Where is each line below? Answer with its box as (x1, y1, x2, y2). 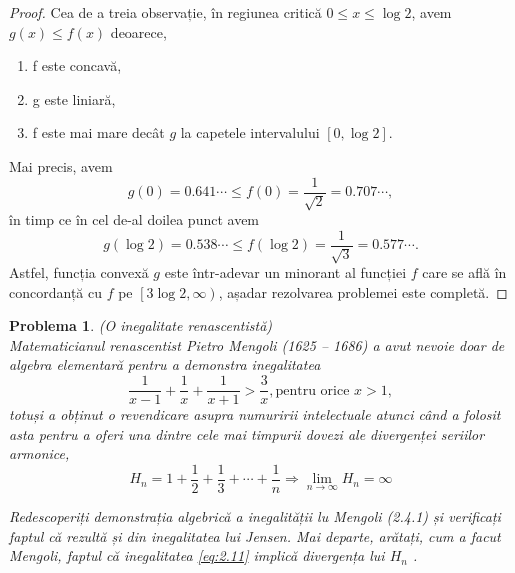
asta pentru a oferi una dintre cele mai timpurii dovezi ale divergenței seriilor (9, 423, 485, 444)
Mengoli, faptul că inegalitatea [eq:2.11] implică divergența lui (9, 545, 385, 566)
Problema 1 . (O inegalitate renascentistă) (9, 315, 273, 336)
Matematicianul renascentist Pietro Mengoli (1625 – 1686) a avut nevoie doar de (9, 334, 505, 355)
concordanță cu (9, 281, 102, 302)
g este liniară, (32, 88, 116, 109)
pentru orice (275, 383, 350, 398)
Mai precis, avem (9, 155, 113, 176)
